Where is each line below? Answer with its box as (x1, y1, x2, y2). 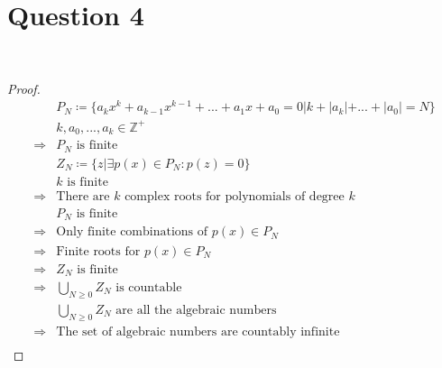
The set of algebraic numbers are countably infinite (56, 325, 340, 338)
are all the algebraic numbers (115, 303, 277, 317)
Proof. (7, 78, 41, 97)
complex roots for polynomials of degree (124, 189, 345, 203)
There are (56, 189, 110, 203)
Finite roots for (56, 244, 141, 258)
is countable (115, 281, 182, 295)
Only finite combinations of (56, 225, 208, 239)
